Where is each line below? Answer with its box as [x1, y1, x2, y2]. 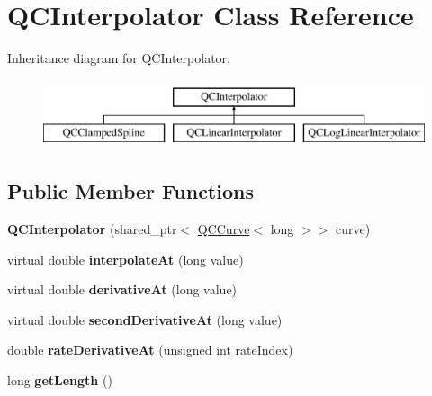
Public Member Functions [7, 177, 254, 205]
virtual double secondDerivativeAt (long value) [7, 310, 283, 328]
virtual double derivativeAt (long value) [7, 280, 238, 299]
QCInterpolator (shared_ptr [7, 220, 177, 238]
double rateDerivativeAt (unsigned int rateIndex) [7, 340, 293, 359]
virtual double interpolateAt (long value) [7, 249, 244, 268]
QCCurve [197, 220, 250, 238]
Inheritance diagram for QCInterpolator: [7, 49, 230, 67]
